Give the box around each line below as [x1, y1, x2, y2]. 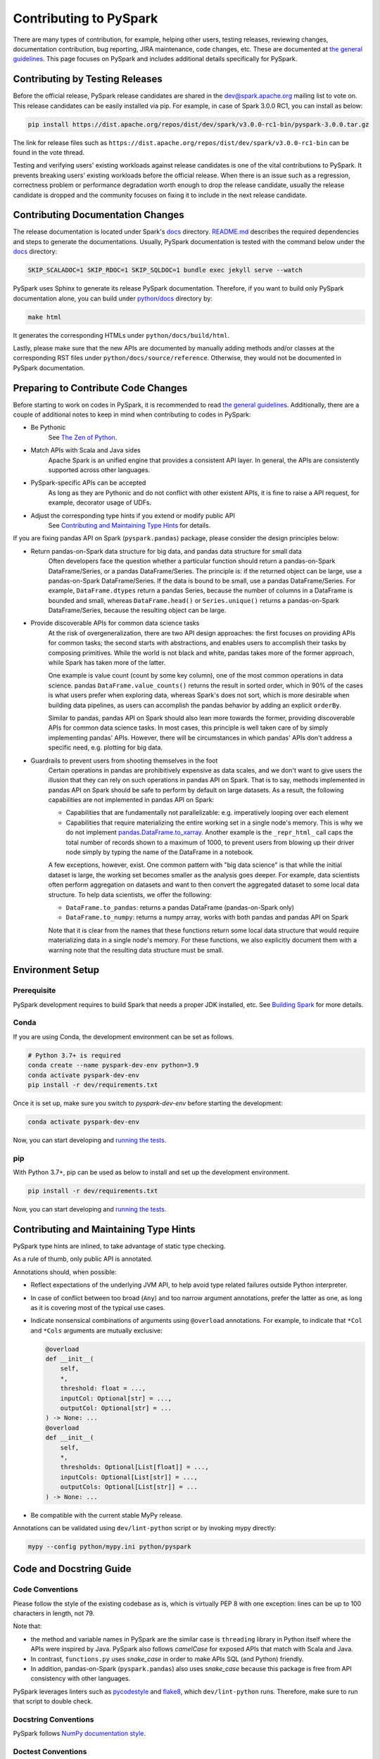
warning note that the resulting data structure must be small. [48, 946, 224, 954]
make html [27, 313, 62, 321]
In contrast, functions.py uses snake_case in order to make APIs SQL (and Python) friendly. [30, 1654, 304, 1663]
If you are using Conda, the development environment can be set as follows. [13, 1032, 234, 1041]
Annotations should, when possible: [13, 1267, 117, 1276]
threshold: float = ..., [60, 1385, 146, 1392]
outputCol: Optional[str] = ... [60, 1404, 172, 1412]
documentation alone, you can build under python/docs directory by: [13, 294, 213, 303]
